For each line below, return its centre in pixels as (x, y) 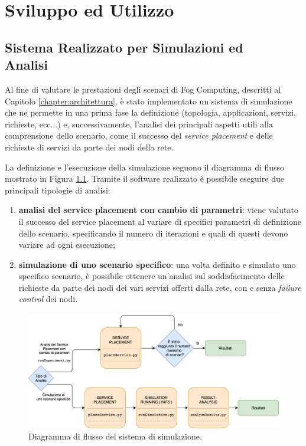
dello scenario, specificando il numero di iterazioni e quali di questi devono (153, 233)
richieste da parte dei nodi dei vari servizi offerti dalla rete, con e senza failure (160, 287)
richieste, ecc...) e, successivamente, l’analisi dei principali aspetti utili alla (139, 124)
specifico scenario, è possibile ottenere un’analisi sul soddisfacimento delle (152, 276)
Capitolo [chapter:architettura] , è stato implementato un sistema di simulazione (149, 101)
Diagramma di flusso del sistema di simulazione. (115, 436)
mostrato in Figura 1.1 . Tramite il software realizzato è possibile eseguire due (144, 178)
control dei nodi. (48, 299)
